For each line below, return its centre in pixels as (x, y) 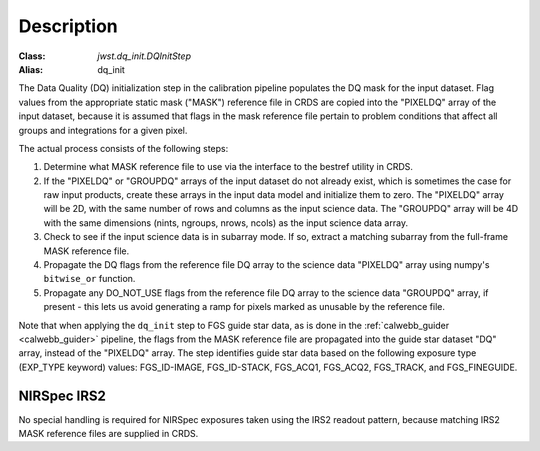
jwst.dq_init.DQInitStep (144, 56)
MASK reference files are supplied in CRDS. (108, 434)
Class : (32, 56)
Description (68, 26)
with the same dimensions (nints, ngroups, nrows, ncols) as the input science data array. (226, 222)
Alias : (31, 69)
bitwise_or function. (89, 279)
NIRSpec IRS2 (62, 395)
